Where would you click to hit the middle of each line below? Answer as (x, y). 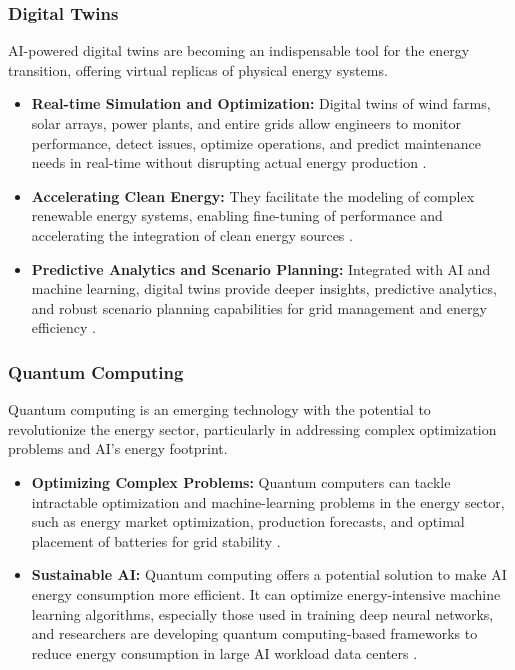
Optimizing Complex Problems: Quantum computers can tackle (241, 481)
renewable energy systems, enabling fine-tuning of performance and (237, 215)
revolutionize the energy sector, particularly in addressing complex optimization (252, 428)
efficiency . (63, 327)
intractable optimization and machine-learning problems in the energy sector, (268, 501)
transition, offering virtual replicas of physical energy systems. (198, 69)
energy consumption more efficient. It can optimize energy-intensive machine (266, 593)
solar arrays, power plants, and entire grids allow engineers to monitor (246, 123)
